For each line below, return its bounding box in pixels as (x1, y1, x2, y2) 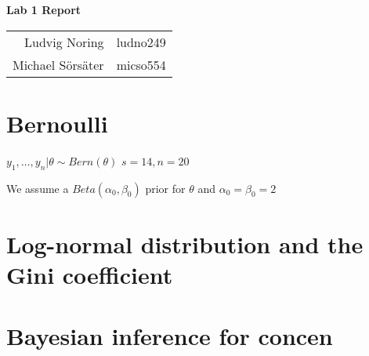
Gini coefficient (6, 258, 173, 290)
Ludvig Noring (24, 32, 104, 51)
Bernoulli (6, 107, 108, 139)
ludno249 (116, 32, 166, 51)
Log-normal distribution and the (6, 227, 364, 260)
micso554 (116, 55, 166, 74)
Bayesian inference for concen (6, 320, 333, 352)
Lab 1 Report (6, 2, 81, 17)
